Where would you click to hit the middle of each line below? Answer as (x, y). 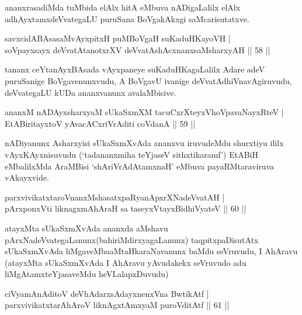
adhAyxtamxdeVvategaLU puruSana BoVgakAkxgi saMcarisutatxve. (127, 18)
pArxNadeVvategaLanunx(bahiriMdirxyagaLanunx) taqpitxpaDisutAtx (132, 239)
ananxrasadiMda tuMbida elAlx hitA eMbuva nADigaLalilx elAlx (123, 7)
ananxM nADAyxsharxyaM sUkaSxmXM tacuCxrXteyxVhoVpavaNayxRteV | (144, 112)
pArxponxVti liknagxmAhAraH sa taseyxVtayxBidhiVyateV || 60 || (126, 208)
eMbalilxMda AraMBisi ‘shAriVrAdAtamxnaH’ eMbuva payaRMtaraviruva (140, 166)
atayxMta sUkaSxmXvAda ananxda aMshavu (86, 228)
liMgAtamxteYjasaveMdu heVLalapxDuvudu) (87, 274)
